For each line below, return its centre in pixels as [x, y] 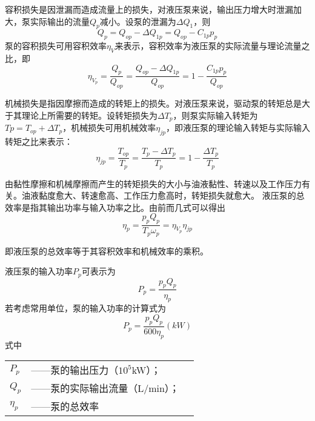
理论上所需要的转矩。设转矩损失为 [89, 115]
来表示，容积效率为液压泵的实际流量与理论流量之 [212, 46]
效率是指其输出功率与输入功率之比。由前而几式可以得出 [115, 207]
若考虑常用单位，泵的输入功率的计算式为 [85, 308]
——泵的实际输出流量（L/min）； [105, 388]
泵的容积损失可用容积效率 [56, 46]
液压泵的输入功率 [39, 271]
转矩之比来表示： [39, 141]
